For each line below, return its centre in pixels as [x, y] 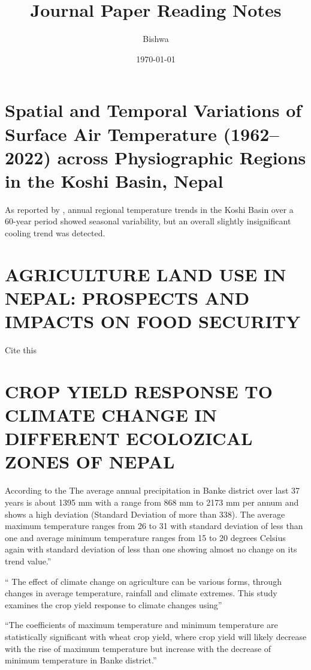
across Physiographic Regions [182, 157]
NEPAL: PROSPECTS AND [127, 297]
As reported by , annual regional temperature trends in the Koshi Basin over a [149, 209]
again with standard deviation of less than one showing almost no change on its [151, 549]
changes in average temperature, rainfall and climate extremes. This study [141, 593]
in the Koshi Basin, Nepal [114, 180]
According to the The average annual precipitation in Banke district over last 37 [153, 490]
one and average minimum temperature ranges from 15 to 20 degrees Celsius [145, 537]
